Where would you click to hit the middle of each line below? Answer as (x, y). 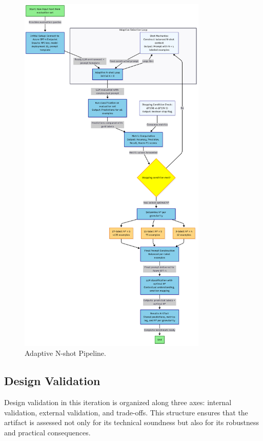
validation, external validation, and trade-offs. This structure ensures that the (126, 412)
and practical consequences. (47, 432)
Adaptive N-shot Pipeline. (65, 353)
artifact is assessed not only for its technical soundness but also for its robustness (132, 422)
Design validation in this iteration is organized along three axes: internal (118, 402)
